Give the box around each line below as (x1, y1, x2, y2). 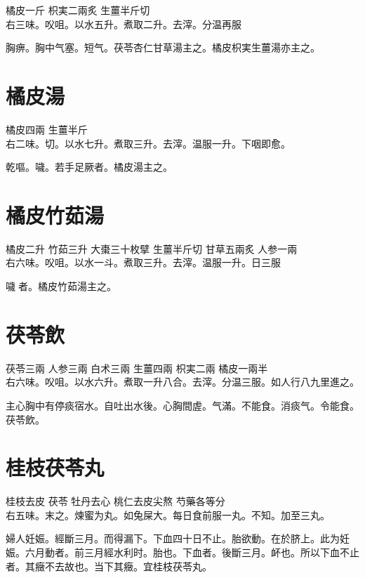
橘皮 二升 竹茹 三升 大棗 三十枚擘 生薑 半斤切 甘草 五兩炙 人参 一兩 (6, 241, 298, 256)
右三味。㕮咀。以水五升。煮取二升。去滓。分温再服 (6, 16, 241, 31)
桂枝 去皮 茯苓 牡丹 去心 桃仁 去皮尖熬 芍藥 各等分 (6, 494, 225, 508)
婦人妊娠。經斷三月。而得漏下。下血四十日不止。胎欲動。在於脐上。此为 (6, 531, 340, 546)
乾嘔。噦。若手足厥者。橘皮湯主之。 (6, 159, 173, 174)
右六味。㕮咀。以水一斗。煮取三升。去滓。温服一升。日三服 (6, 255, 281, 270)
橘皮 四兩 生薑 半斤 (6, 121, 88, 136)
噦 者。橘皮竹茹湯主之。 (6, 279, 117, 293)
